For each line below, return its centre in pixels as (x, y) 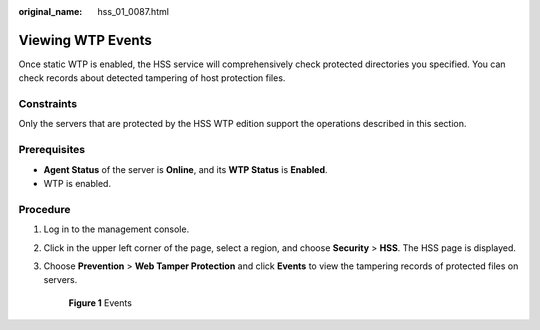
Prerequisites (51, 150)
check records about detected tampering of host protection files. (152, 78)
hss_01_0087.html (133, 11)
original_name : (50, 11)
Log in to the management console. (116, 229)
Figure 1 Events (100, 302)
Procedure (44, 209)
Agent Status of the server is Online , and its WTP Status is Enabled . (186, 169)
